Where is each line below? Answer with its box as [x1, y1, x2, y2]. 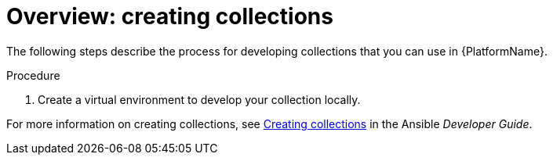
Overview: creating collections [6, 3, 333, 30]
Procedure [6, 68, 60, 82]
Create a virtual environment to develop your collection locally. [38, 92, 361, 106]
